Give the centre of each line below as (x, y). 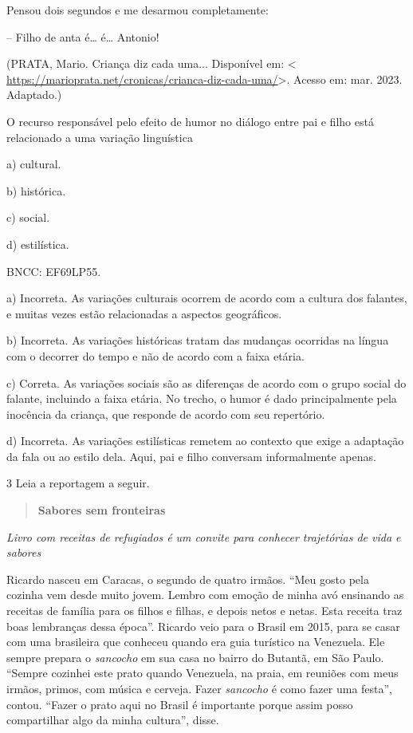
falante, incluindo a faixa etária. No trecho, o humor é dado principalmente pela (202, 398)
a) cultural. (34, 164)
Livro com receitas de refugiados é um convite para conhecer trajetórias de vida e (204, 536)
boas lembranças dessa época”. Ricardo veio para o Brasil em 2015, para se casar (203, 626)
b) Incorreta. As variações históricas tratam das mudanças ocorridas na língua (198, 340)
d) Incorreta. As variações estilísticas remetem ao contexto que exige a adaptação (205, 441)
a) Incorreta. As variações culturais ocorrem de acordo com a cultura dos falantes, (207, 298)
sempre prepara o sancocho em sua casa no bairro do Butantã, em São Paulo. (195, 657)
